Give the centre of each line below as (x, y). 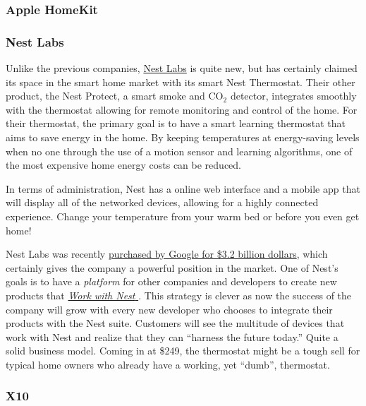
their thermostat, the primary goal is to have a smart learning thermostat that (176, 123)
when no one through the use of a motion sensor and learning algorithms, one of (179, 151)
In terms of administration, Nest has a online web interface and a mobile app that (183, 188)
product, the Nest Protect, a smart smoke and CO (115, 96)
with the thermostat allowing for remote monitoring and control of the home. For (182, 109)
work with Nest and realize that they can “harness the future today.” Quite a (172, 336)
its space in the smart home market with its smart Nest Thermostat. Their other (181, 82)
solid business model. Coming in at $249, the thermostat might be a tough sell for (183, 351)
